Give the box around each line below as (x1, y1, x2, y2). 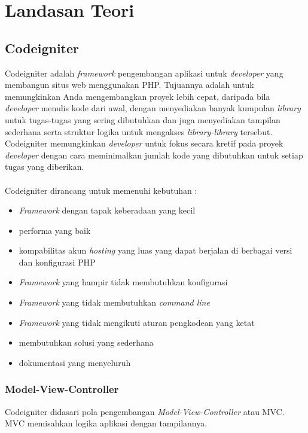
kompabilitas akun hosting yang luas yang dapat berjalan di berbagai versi (19, 244, 292, 257)
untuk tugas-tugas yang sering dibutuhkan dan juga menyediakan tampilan (5, 113, 280, 126)
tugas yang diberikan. (5, 160, 84, 173)
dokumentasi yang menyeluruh (19, 356, 131, 368)
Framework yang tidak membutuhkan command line (19, 296, 210, 309)
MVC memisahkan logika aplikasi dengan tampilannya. (5, 417, 208, 429)
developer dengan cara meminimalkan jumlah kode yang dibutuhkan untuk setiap (5, 148, 303, 161)
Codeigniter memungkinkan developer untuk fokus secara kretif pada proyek (5, 137, 283, 150)
